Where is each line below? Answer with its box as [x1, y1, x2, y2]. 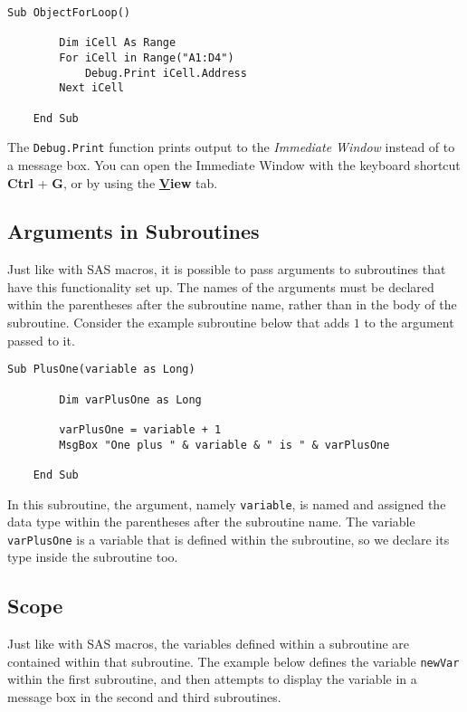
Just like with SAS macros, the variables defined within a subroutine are [7, 634, 410, 653]
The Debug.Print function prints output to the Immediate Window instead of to [7, 138, 455, 157]
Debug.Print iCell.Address [84, 66, 247, 80]
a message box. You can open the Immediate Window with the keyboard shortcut [7, 155, 461, 174]
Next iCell [59, 81, 124, 95]
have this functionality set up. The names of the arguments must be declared [7, 277, 434, 296]
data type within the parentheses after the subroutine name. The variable [7, 512, 415, 531]
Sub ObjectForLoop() [7, 6, 131, 19]
